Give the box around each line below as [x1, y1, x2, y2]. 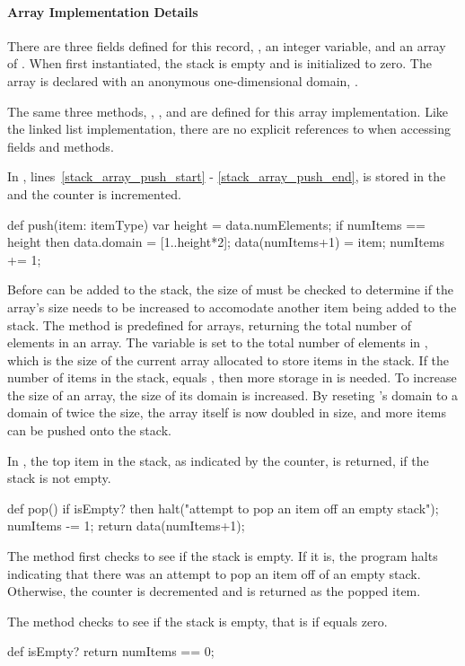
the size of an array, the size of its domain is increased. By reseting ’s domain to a [7, 385, 459, 404]
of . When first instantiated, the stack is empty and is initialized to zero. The [7, 54, 432, 73]
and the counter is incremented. [7, 184, 181, 203]
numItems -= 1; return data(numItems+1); [7, 516, 245, 535]
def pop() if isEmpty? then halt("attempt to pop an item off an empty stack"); [7, 498, 439, 517]
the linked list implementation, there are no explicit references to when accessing [7, 119, 451, 138]
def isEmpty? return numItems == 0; [7, 642, 215, 661]
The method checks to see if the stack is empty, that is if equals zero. [7, 611, 388, 630]
